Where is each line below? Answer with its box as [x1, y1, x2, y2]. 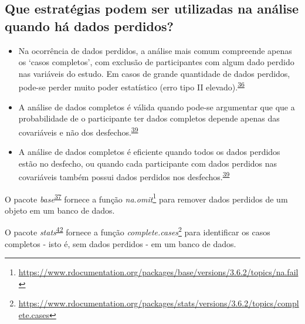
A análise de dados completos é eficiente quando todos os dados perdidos [18, 146, 280, 158]
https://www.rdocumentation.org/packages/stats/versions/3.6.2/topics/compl [18, 297, 299, 309]
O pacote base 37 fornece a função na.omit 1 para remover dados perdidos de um [5, 191, 288, 205]
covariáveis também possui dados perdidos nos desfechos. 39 [18, 169, 230, 183]
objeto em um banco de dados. [5, 204, 115, 216]
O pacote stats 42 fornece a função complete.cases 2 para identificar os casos [5, 224, 270, 238]
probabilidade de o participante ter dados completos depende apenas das [18, 112, 280, 124]
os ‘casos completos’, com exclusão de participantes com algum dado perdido [18, 56, 294, 68]
